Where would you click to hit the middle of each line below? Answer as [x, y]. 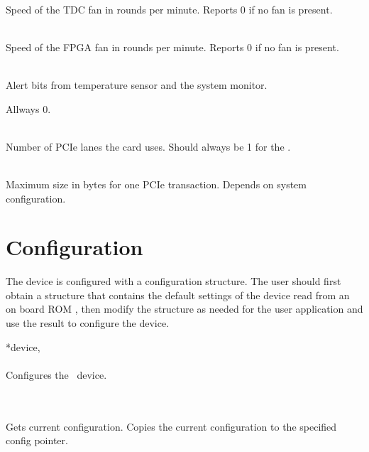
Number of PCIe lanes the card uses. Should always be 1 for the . [148, 146]
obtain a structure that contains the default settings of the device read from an [178, 295]
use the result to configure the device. [88, 323]
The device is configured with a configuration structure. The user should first [174, 281]
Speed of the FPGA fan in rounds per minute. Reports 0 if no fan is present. [172, 47]
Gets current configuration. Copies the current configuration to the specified [171, 426]
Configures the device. [56, 374]
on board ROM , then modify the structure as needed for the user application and [184, 309]
